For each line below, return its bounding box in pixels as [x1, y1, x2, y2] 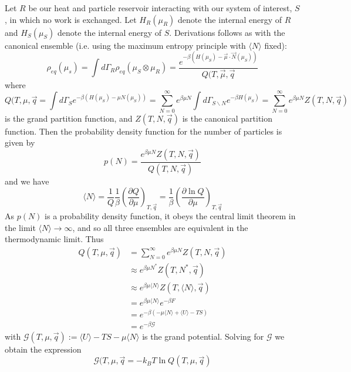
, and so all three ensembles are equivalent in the [72, 221, 248, 233]
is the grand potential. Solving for [142, 330, 264, 342]
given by [5, 136, 35, 149]
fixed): [264, 39, 287, 51]
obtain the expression [5, 343, 82, 355]
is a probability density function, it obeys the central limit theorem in [45, 209, 296, 222]
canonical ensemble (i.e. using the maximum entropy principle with [5, 39, 246, 51]
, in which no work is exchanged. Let [5, 13, 137, 25]
